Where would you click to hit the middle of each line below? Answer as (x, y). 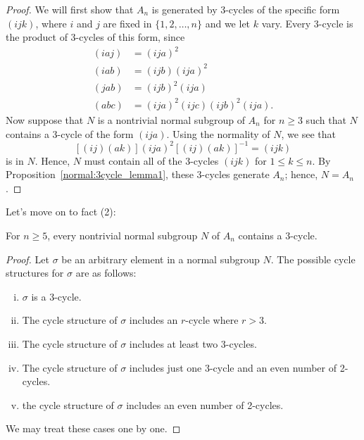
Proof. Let (27, 259)
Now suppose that (45, 119)
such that (326, 119)
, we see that (308, 133)
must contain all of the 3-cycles (151, 160)
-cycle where (212, 320)
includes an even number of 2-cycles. (205, 404)
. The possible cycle (313, 259)
